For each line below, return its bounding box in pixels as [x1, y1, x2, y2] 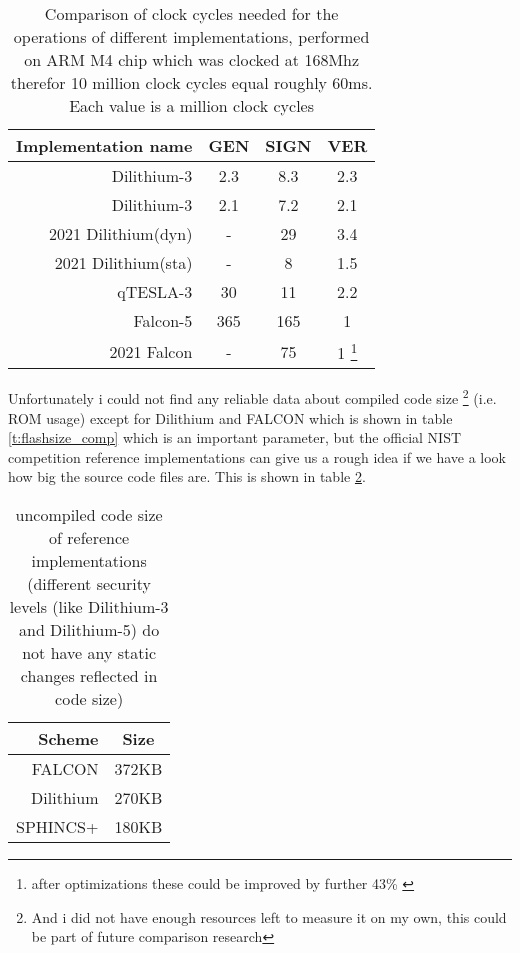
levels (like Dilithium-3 [9, 594, 169, 618]
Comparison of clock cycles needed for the [44, 2, 339, 25]
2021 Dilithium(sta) [54, 251, 193, 274]
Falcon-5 [133, 309, 193, 332]
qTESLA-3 [117, 280, 193, 303]
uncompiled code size [15, 502, 163, 526]
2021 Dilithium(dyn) [48, 222, 193, 245]
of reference [49, 525, 130, 549]
